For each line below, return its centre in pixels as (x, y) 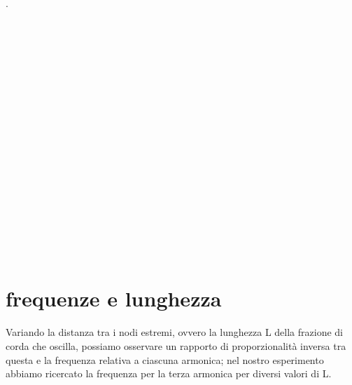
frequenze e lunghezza (114, 298)
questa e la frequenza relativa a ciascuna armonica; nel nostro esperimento (165, 359)
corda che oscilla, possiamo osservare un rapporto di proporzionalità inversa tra (176, 346)
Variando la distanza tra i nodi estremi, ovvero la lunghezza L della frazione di (175, 332)
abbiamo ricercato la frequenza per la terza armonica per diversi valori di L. (169, 373)
